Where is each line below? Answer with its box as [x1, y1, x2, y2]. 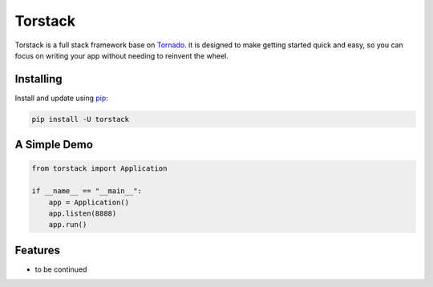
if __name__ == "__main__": [31, 187, 142, 196]
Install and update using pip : [14, 93, 108, 103]
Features [14, 243, 60, 257]
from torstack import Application [31, 164, 168, 173]
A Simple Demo [14, 138, 94, 152]
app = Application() [48, 197, 130, 207]
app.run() [48, 220, 87, 229]
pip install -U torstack [31, 115, 130, 123]
